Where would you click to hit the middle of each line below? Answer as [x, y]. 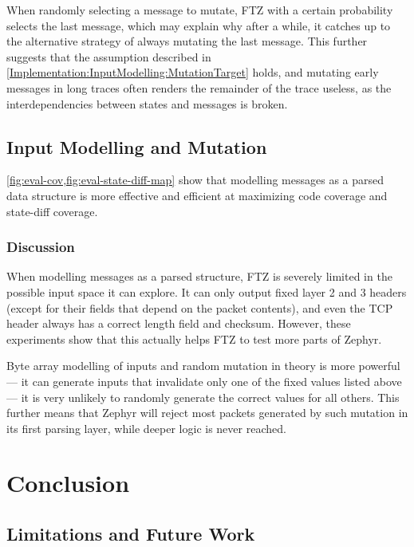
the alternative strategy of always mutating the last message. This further [187, 41]
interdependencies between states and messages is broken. [147, 103]
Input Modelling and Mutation [137, 146]
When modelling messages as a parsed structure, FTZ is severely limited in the [199, 276]
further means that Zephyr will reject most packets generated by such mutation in [207, 413]
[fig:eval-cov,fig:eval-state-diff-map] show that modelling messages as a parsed [195, 180]
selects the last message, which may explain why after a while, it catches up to [199, 25]
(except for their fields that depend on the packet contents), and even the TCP [200, 307]
